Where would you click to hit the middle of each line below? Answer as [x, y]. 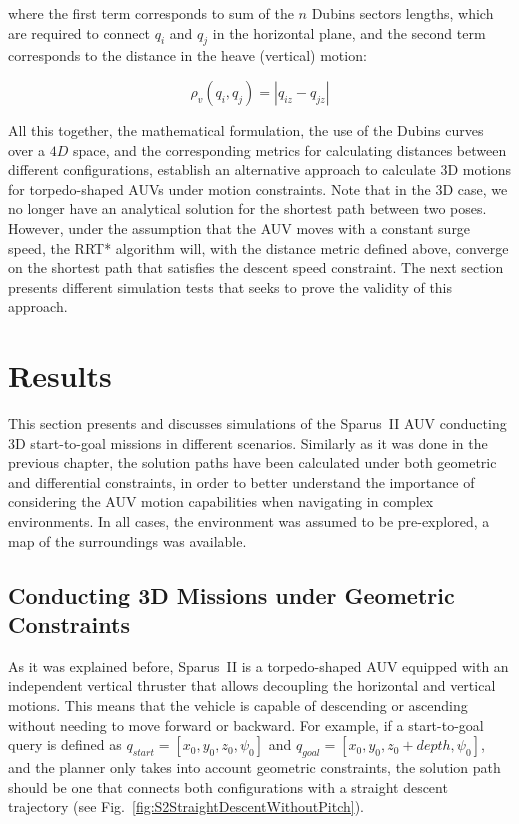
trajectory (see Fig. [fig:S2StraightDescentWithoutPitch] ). [186, 806]
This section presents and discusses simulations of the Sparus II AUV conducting [257, 423]
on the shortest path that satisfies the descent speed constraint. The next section [256, 267]
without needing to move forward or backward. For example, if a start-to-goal [246, 724]
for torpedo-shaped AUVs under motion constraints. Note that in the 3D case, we [258, 188]
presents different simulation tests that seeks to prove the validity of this [230, 286]
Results [60, 375]
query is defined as [65, 744]
